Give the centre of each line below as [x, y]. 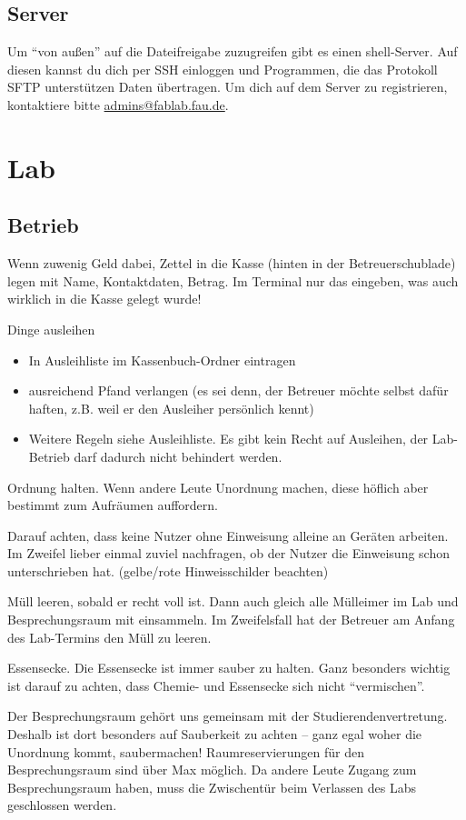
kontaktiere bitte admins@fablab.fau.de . [118, 104]
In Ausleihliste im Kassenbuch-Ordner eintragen [162, 360]
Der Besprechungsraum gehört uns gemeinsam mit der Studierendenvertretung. [228, 716]
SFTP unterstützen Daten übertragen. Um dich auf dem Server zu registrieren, [228, 87]
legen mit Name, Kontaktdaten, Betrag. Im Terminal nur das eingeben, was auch [233, 280]
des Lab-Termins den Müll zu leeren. [109, 637]
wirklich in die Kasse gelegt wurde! [104, 299]
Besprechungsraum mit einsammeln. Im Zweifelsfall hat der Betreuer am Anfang [231, 620]
